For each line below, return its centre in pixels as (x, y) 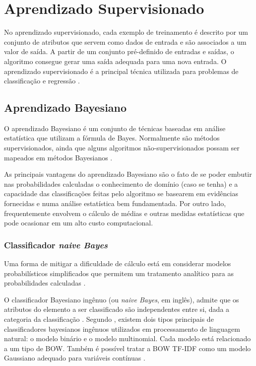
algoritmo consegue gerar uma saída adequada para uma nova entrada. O (115, 61)
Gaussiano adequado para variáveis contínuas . (75, 358)
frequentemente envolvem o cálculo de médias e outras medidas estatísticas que (124, 213)
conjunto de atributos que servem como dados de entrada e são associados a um (125, 41)
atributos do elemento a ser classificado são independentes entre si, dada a (117, 309)
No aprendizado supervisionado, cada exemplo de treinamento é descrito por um (126, 32)
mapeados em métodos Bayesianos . (58, 157)
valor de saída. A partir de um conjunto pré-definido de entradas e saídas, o (119, 51)
